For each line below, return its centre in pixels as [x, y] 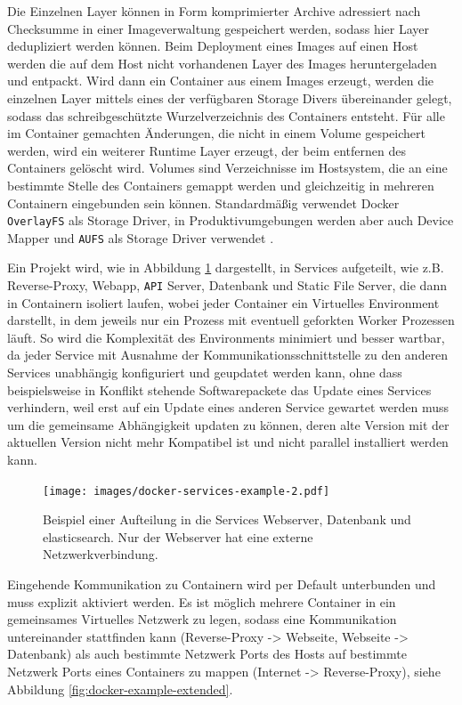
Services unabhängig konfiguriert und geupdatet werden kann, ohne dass [205, 373]
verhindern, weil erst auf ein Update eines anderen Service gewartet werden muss [228, 407]
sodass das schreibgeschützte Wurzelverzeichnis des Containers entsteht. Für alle [226, 115]
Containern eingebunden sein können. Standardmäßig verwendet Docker [203, 203]
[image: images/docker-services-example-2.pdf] [186, 491]
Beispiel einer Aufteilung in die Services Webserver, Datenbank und [227, 519]
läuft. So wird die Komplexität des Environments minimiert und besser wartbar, [226, 337]
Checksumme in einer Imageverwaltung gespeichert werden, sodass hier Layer [219, 28]
